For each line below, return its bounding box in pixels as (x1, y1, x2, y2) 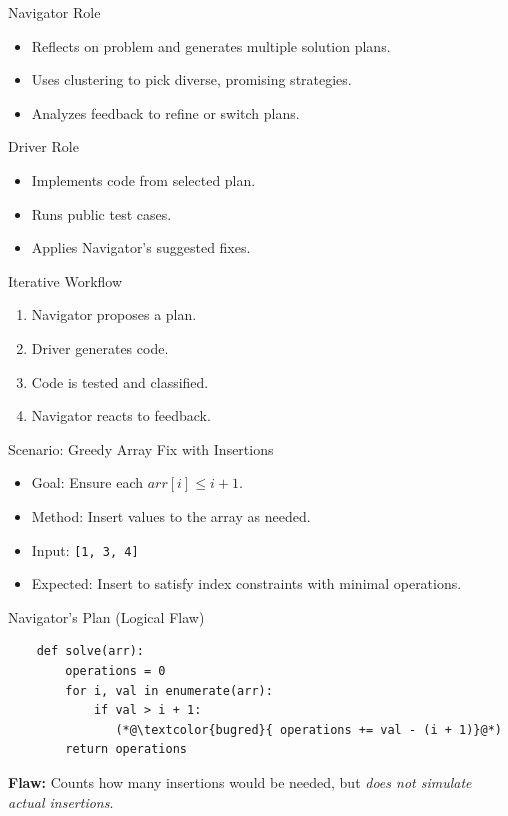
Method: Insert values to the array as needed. (31, 505, 311, 526)
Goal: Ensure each (31, 472, 144, 493)
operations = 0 (65, 663, 166, 678)
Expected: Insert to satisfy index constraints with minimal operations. (31, 573, 462, 594)
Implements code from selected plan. (31, 169, 256, 190)
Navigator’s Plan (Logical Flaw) (8, 606, 205, 627)
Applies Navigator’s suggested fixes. (31, 237, 251, 258)
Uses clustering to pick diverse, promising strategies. (31, 69, 352, 90)
